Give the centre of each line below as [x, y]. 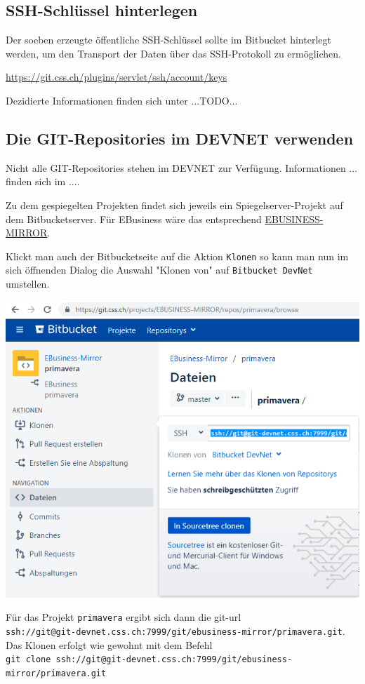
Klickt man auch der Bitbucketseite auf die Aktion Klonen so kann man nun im [177, 256]
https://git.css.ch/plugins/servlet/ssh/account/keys [117, 77]
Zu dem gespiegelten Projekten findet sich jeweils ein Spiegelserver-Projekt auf [174, 204]
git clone [28, 660]
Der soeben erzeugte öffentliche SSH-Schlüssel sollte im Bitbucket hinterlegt [168, 40]
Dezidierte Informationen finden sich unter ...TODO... [122, 100]
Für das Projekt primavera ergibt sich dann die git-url [124, 617]
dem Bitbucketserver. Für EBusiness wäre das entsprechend [134, 219]
